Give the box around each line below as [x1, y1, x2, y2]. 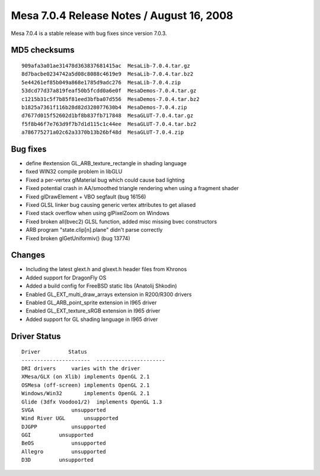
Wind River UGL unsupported [21, 415, 119, 422]
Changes [11, 250, 46, 260]
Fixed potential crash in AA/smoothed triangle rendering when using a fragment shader [25, 185, 239, 192]
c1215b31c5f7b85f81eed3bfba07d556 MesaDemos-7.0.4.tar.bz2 [21, 96, 200, 102]
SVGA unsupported [21, 406, 106, 413]
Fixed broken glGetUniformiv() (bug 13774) [25, 235, 130, 242]
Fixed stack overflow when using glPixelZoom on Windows [25, 210, 170, 217]
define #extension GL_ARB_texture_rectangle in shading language [25, 159, 187, 166]
